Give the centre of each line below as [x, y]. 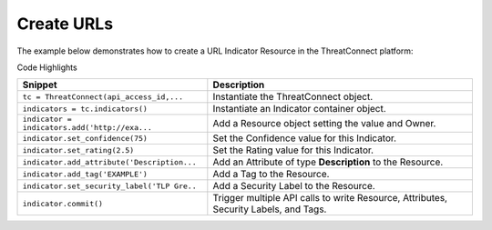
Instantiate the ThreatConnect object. [293, 97]
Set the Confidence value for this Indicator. [304, 138]
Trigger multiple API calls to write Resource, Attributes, [330, 198]
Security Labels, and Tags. [270, 209]
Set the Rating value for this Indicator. [293, 150]
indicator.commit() [63, 203]
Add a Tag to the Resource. [271, 175]
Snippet [40, 85]
